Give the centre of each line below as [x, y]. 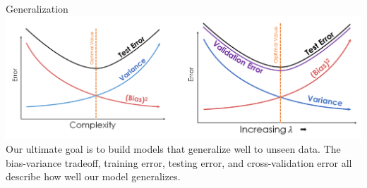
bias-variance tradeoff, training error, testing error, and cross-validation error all [179, 162]
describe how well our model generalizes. [93, 176]
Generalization [37, 8]
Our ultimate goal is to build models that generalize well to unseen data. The [173, 149]
